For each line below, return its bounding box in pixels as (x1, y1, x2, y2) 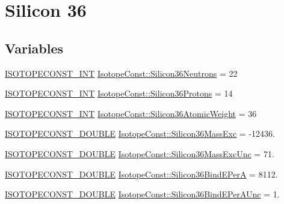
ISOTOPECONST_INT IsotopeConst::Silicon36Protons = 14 (5, 87, 233, 100)
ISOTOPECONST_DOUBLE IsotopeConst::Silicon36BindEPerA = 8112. (5, 167, 278, 180)
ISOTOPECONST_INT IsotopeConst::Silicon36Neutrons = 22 (5, 67, 238, 79)
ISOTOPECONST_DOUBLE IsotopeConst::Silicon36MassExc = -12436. (5, 127, 275, 140)
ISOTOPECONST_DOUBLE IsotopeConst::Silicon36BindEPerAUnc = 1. (5, 188, 280, 200)
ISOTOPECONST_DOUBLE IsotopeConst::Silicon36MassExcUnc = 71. (5, 147, 274, 160)
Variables (5, 38, 64, 57)
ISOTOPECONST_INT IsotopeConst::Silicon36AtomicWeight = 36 (5, 107, 257, 119)
